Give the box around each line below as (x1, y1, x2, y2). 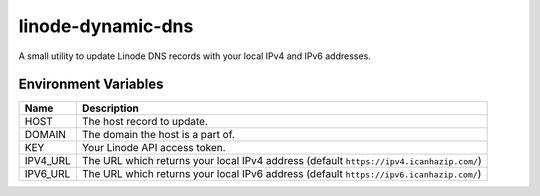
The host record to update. (81, 115, 209, 129)
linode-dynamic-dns (18, 15, 194, 37)
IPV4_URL (24, 154, 71, 168)
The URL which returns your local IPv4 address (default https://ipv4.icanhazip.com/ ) (81, 154, 482, 168)
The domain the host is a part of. (81, 128, 235, 142)
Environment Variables (18, 76, 164, 93)
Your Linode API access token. (81, 141, 226, 155)
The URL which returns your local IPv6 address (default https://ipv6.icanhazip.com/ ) (81, 167, 482, 181)
